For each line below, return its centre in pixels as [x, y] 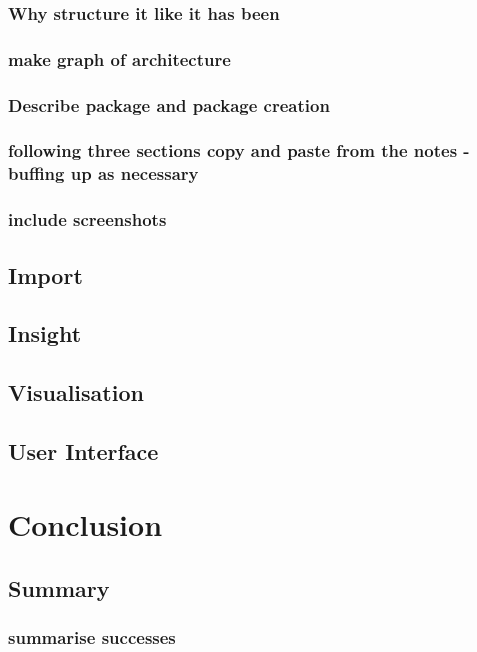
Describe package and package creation [169, 104]
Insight [45, 333]
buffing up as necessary [103, 173]
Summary [59, 588]
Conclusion [85, 524]
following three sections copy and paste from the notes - [239, 150]
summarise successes [92, 637]
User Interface [83, 450]
